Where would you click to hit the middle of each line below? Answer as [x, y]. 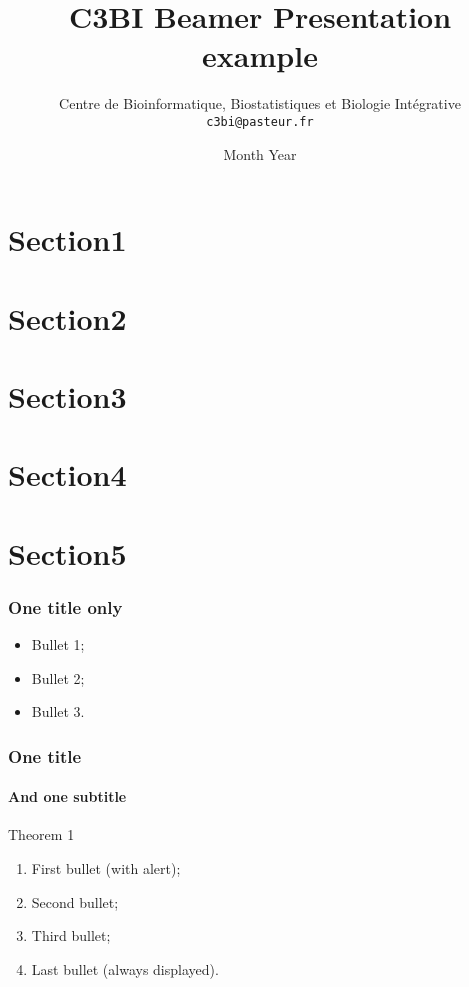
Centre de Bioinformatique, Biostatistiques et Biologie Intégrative [260, 103]
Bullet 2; [58, 677]
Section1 [67, 239]
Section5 [67, 552]
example [260, 55]
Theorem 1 [41, 834]
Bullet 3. [58, 711]
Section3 [67, 395]
